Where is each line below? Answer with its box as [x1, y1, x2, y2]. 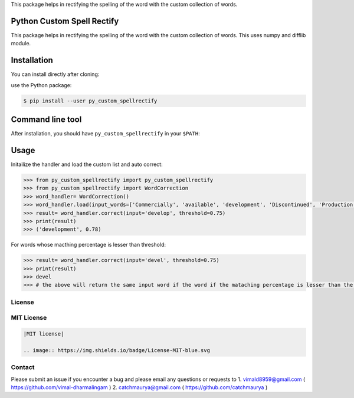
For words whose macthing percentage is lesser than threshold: [11, 241, 166, 248]
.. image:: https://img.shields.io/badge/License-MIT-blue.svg [23, 347, 211, 353]
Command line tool [11, 114, 82, 124]
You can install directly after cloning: [11, 71, 100, 78]
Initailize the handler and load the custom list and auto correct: [11, 161, 163, 168]
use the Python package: [11, 81, 72, 88]
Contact [11, 363, 35, 372]
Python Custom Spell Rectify [11, 16, 119, 26]
